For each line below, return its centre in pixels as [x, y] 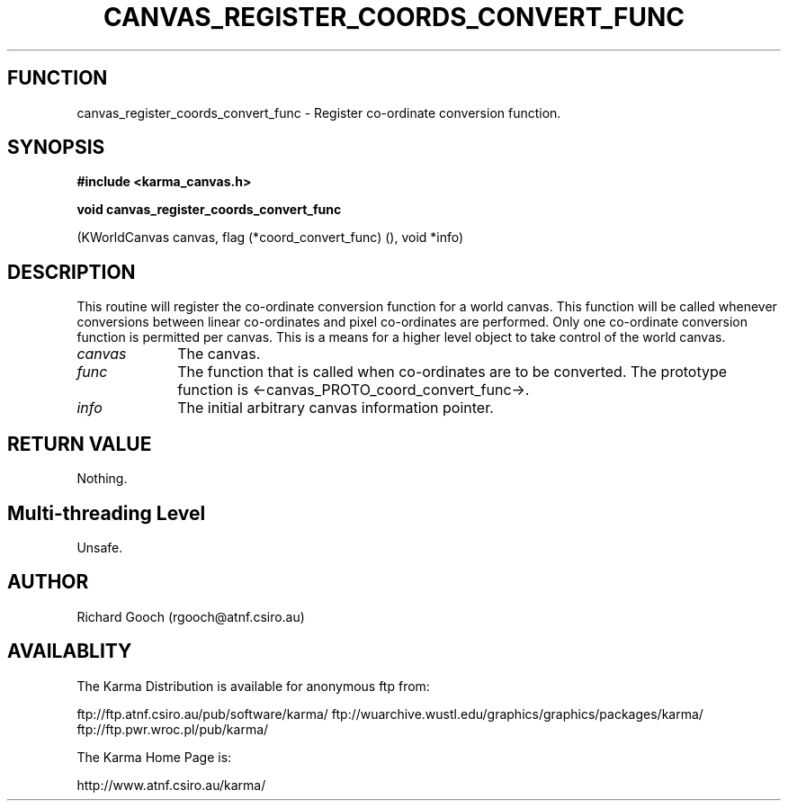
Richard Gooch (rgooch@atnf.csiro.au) [191, 616]
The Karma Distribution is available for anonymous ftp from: [253, 686]
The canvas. [219, 354]
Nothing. [102, 479]
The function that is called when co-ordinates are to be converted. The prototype [452, 372]
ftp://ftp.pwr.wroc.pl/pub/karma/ [173, 729]
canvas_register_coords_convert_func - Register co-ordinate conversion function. [319, 112]
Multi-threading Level [107, 513]
